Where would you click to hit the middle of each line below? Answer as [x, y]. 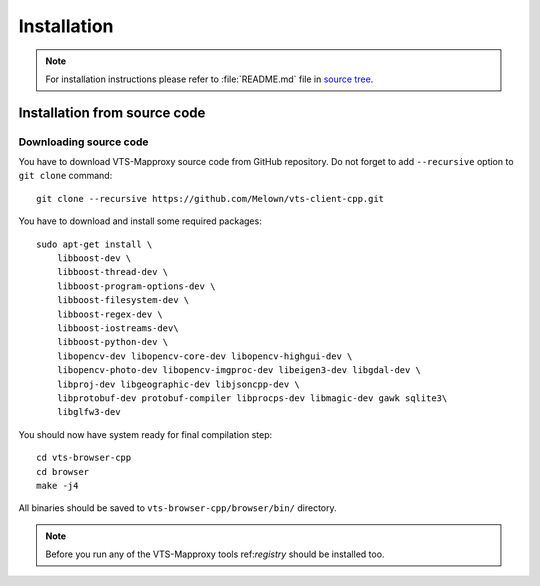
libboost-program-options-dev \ [136, 286]
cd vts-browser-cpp [84, 458]
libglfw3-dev [88, 412]
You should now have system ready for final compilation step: [145, 434]
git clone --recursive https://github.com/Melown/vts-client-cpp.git [210, 198]
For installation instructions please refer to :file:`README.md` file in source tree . [209, 79]
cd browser [63, 471]
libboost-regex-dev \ [110, 314]
